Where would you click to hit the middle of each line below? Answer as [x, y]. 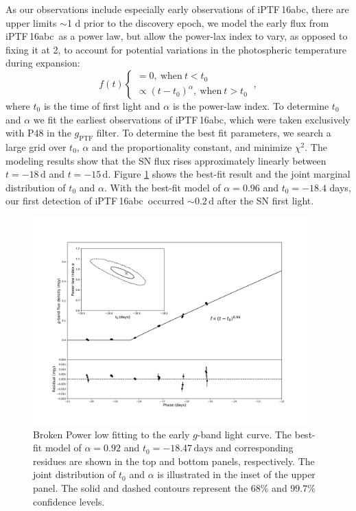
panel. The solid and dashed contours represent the [141, 487]
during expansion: [43, 63]
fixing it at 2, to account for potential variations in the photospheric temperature [176, 49]
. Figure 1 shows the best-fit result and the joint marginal [229, 174]
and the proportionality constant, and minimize [192, 146]
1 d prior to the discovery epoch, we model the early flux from [198, 22]
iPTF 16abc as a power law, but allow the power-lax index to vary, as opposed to [177, 36]
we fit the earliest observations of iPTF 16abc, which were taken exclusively [192, 119]
